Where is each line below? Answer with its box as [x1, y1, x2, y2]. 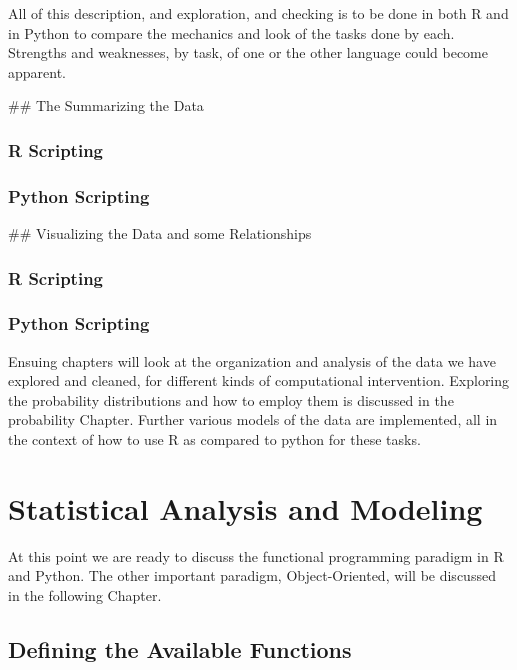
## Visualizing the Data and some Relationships [8, 223, 312, 244]
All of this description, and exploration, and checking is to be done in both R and [8, 3, 509, 23]
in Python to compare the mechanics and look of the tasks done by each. [8, 22, 455, 43]
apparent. [8, 61, 67, 82]
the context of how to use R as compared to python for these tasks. [8, 429, 421, 450]
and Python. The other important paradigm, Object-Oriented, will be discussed [8, 565, 496, 586]
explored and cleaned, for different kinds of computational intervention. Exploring [8, 370, 510, 391]
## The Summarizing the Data [8, 95, 204, 116]
